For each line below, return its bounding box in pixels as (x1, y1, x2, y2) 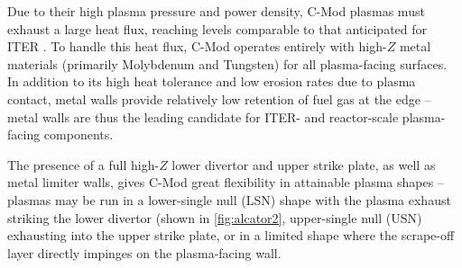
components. (43, 125, 114, 144)
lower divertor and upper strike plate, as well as (171, 155, 436, 174)
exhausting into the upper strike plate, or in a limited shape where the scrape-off (7, 226, 455, 245)
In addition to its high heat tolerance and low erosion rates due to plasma (7, 72, 416, 91)
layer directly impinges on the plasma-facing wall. (7, 243, 282, 262)
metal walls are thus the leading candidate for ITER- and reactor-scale (7, 107, 399, 126)
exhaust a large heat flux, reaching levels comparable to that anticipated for (7, 19, 428, 38)
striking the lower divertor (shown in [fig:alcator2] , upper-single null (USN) (7, 208, 422, 227)
